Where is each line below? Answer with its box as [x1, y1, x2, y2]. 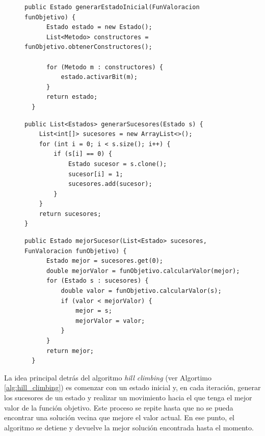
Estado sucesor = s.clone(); [68, 160, 167, 168]
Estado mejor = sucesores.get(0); [46, 257, 164, 265]
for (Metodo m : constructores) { [46, 63, 164, 71]
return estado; [46, 93, 98, 101]
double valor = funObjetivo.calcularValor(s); [61, 287, 222, 295]
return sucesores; [39, 210, 101, 217]
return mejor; [46, 347, 94, 355]
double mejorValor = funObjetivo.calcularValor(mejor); [46, 267, 240, 275]
